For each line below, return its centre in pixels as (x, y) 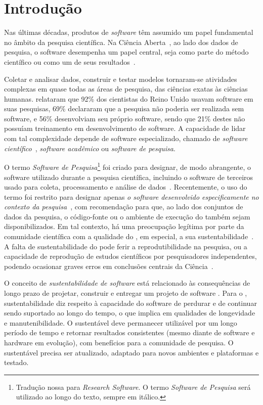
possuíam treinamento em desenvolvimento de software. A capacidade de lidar (125, 128)
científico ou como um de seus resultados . (70, 61)
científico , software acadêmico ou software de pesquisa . (90, 148)
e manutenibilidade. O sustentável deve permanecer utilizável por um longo (121, 322)
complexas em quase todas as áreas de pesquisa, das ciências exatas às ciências (126, 89)
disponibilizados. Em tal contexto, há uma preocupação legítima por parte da (124, 226)
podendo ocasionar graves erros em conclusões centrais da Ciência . (109, 266)
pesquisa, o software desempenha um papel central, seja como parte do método (126, 52)
